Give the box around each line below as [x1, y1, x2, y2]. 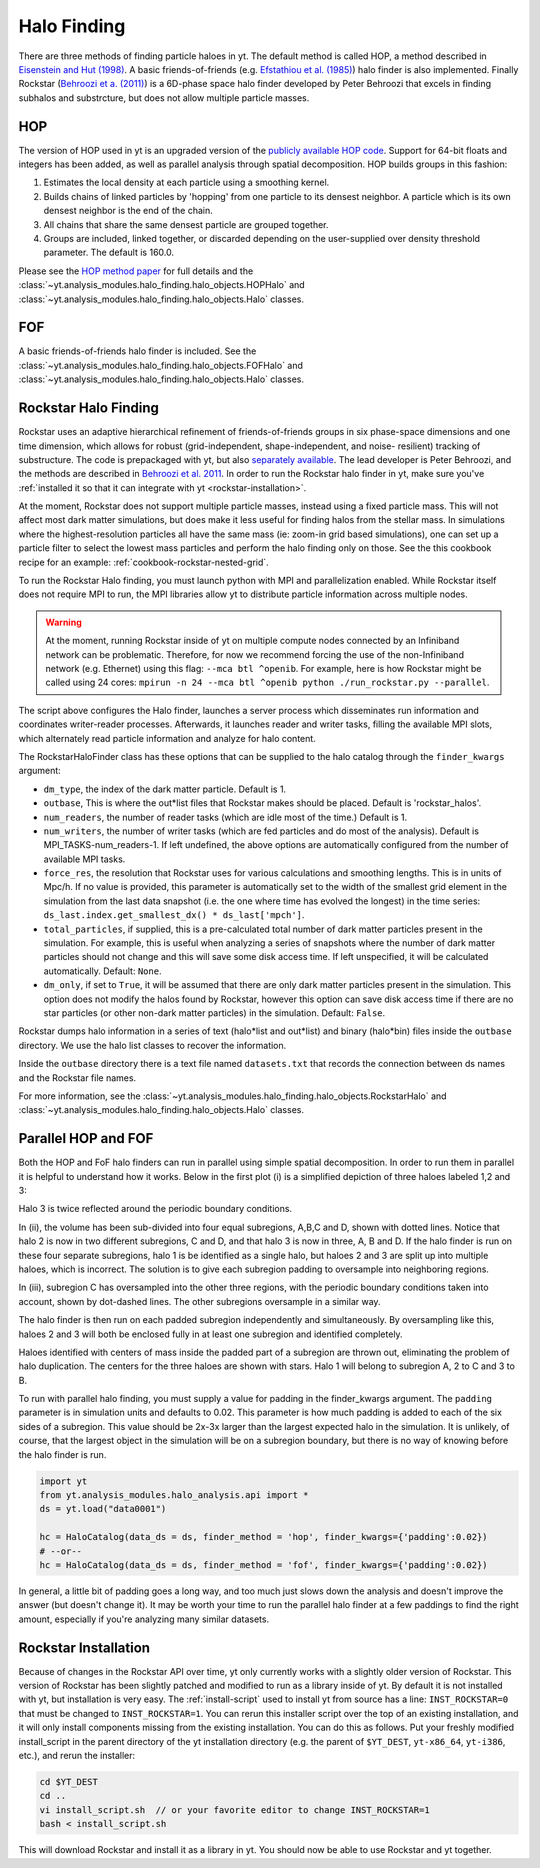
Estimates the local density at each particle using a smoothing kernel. [43, 176, 330, 189]
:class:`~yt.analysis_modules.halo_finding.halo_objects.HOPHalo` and [18, 279, 305, 291]
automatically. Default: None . [43, 965, 162, 977]
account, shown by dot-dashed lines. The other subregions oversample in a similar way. [18, 1295, 381, 1307]
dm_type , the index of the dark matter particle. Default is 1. [43, 783, 287, 795]
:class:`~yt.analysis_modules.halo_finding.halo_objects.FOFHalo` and [18, 359, 304, 371]
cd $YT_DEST [39, 1776, 99, 1787]
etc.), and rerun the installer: [18, 1749, 136, 1761]
